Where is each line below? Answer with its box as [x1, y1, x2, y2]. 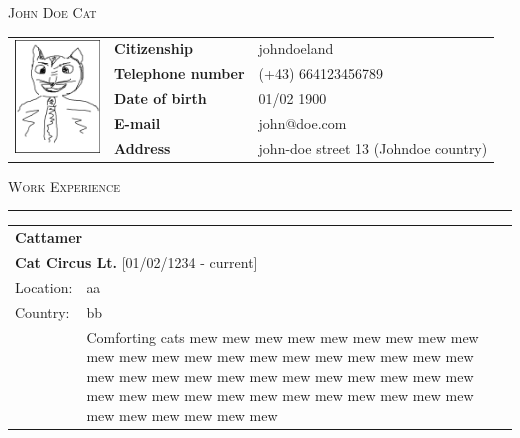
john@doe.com [258, 112, 347, 133]
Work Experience [8, 175, 120, 196]
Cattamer [15, 227, 83, 248]
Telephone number [114, 63, 245, 84]
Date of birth [114, 88, 207, 109]
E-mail [114, 112, 161, 133]
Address [114, 137, 171, 158]
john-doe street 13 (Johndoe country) [258, 137, 488, 158]
